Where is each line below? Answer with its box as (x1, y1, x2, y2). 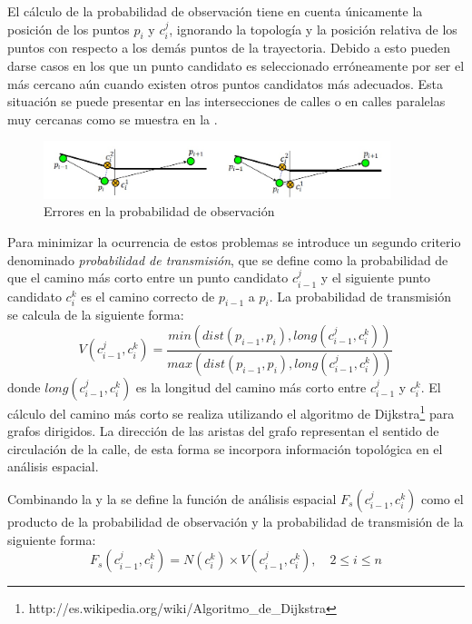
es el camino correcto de (81, 286, 215, 305)
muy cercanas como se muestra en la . (7, 109, 218, 128)
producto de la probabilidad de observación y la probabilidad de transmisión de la (7, 511, 464, 530)
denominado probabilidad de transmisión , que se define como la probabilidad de (7, 250, 448, 269)
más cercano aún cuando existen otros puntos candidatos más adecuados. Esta (7, 74, 443, 93)
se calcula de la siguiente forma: (7, 305, 184, 324)
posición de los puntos (7, 19, 130, 38)
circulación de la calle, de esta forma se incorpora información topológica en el (7, 439, 443, 458)
